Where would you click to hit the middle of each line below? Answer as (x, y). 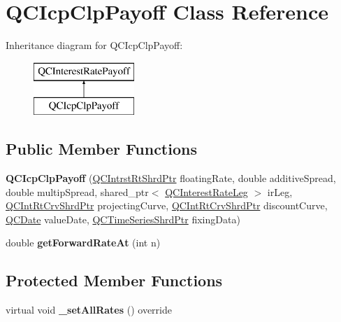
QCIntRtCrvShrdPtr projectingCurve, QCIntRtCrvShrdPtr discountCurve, (167, 205)
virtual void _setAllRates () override (89, 310)
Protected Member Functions (114, 280)
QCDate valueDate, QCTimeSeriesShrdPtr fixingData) (123, 219)
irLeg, (280, 191)
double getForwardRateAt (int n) (83, 243)
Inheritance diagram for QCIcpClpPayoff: (94, 45)
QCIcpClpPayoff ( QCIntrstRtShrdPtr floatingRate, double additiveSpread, (171, 178)
